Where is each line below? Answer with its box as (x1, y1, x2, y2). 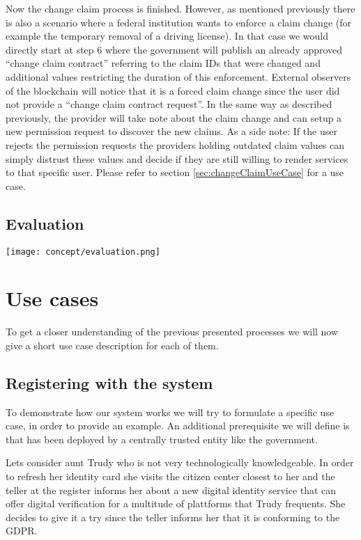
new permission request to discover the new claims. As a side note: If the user (6, 124, 337, 138)
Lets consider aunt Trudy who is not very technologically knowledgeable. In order (6, 455, 354, 470)
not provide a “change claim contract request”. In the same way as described (6, 97, 332, 111)
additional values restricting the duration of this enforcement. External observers (6, 69, 351, 84)
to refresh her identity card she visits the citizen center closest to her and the (6, 469, 335, 484)
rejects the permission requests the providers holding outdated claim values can (6, 137, 345, 152)
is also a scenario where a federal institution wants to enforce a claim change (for (6, 15, 351, 29)
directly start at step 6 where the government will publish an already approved (6, 42, 343, 56)
